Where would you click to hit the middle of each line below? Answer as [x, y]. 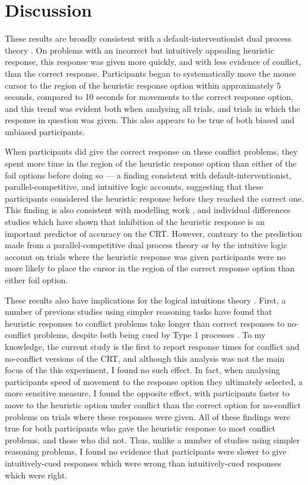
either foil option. [36, 280]
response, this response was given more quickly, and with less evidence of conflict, [153, 62]
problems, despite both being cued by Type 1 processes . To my [150, 335]
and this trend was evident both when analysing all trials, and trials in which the [153, 108]
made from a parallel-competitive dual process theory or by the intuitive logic [146, 245]
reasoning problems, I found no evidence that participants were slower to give [146, 451]
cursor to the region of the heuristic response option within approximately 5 [143, 85]
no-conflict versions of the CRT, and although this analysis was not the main [145, 358]
